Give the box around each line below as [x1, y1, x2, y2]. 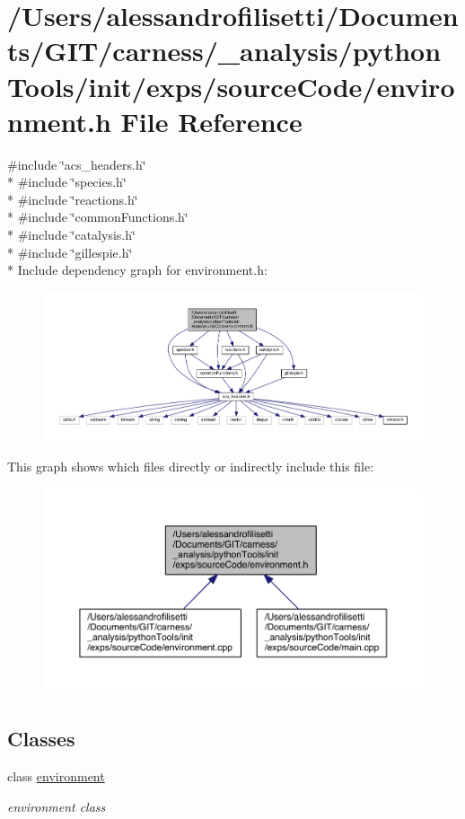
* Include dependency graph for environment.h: [7, 260, 268, 279]
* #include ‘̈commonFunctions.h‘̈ [7, 207, 189, 226]
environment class [7, 797, 106, 815]
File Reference [120, 102, 303, 139]
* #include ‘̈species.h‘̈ [7, 172, 127, 191]
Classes [7, 725, 75, 753]
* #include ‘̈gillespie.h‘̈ [7, 242, 133, 261]
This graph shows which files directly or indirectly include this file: [7, 457, 374, 476]
